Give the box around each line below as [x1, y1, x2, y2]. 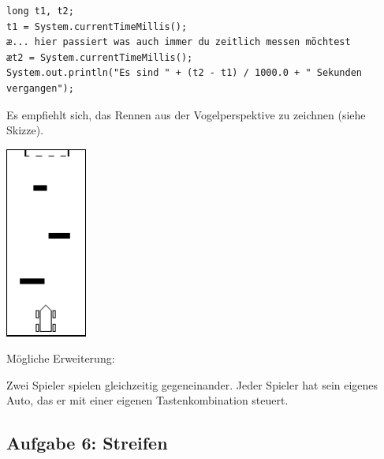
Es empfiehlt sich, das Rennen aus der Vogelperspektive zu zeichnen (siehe [6, 106, 366, 122]
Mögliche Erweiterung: [6, 350, 115, 367]
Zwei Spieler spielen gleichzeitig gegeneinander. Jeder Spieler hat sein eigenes [6, 376, 378, 393]
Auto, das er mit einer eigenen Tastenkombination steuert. [6, 392, 289, 408]
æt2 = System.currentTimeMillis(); [6, 51, 193, 63]
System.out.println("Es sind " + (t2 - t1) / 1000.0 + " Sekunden [6, 67, 363, 79]
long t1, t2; [6, 6, 74, 17]
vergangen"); [6, 82, 74, 94]
